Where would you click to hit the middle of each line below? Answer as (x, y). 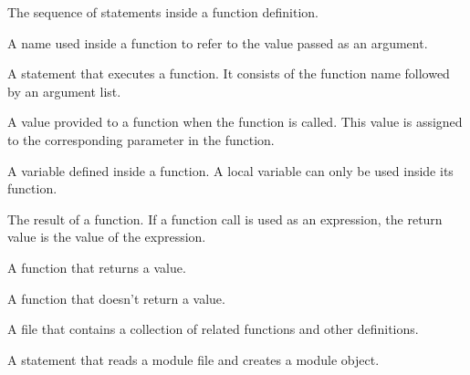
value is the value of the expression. (107, 237)
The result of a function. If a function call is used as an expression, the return (225, 219)
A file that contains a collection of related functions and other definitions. (213, 329)
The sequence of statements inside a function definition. (163, 12)
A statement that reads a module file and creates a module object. (193, 359)
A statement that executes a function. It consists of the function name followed (229, 73)
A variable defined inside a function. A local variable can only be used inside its (230, 170)
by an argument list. (64, 91)
